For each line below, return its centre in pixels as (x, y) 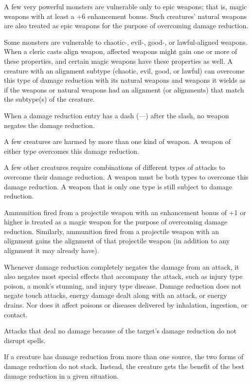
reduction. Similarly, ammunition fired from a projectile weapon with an (112, 231)
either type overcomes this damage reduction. (72, 151)
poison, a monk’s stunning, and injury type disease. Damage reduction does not (123, 285)
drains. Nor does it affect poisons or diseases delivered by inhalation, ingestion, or (126, 305)
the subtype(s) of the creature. (49, 99)
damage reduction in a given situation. (61, 375)
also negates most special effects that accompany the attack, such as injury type (123, 276)
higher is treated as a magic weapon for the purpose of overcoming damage (116, 222)
